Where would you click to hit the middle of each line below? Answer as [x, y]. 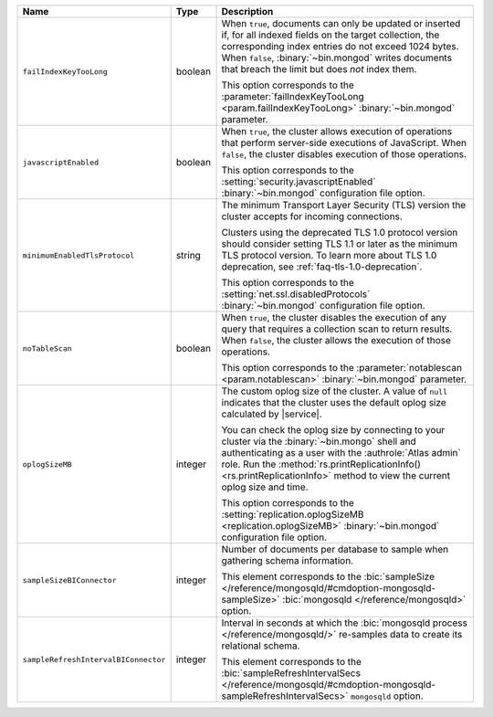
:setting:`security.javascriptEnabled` [299, 181]
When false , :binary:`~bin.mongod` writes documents [336, 58]
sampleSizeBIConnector [70, 580]
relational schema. [261, 646]
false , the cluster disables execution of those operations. [344, 154]
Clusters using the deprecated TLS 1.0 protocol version [340, 232]
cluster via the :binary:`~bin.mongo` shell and [319, 441]
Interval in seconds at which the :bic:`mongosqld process [344, 623]
